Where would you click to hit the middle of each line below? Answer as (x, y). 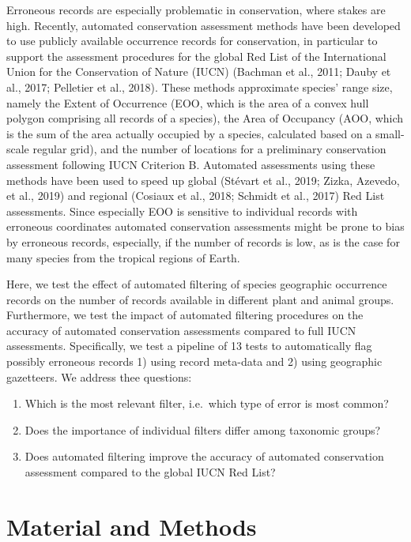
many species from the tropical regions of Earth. (123, 257)
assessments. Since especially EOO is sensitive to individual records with (182, 211)
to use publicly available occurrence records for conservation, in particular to (192, 41)
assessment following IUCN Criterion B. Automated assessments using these (191, 164)
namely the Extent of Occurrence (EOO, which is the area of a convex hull (188, 102)
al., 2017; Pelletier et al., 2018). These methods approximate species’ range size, (200, 87)
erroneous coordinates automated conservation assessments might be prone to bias (205, 226)
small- (390, 133)
